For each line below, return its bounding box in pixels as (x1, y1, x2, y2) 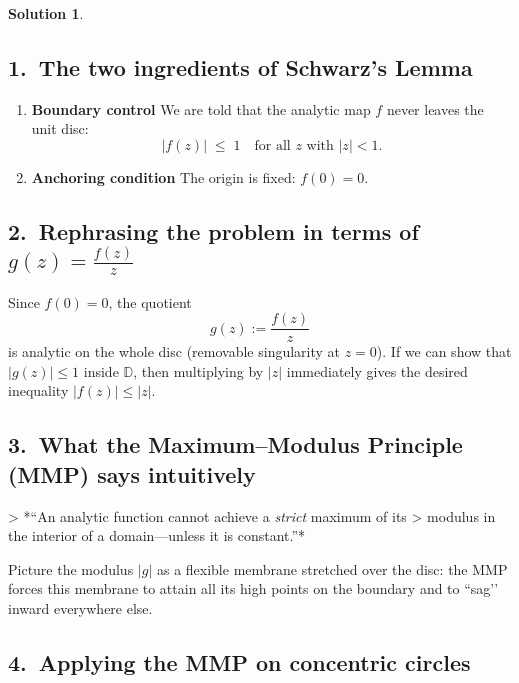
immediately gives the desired (286, 360, 468, 381)
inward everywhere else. (8, 597, 153, 618)
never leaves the (386, 98, 484, 119)
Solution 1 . (8, 3, 84, 23)
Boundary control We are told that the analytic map (31, 98, 371, 119)
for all (254, 138, 291, 153)
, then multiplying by (133, 360, 264, 381)
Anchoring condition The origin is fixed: (31, 166, 296, 187)
